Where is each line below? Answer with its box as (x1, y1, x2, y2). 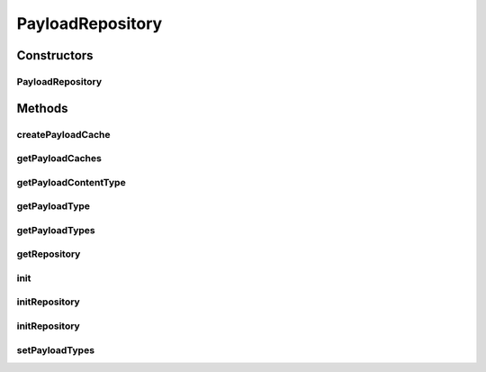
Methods (16, 100, 68, 116)
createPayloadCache (16, 128, 111, 141)
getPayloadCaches (16, 152, 103, 165)
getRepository (16, 248, 81, 260)
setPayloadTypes (16, 343, 94, 356)
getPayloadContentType (16, 176, 126, 188)
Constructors (16, 48, 94, 63)
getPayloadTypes (16, 223, 96, 236)
